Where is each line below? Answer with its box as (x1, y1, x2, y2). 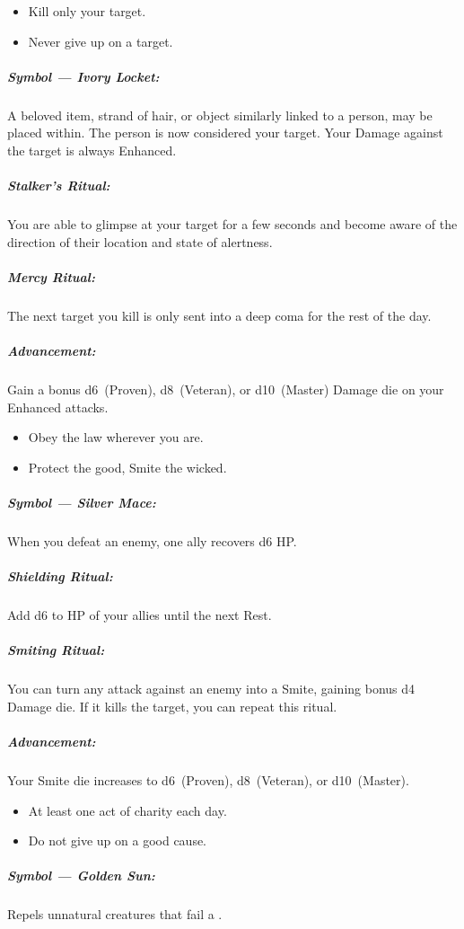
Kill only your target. (28, 2, 146, 20)
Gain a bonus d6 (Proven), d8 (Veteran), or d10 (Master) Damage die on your (7, 380, 444, 398)
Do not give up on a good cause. (28, 831, 207, 850)
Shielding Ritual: (7, 567, 113, 586)
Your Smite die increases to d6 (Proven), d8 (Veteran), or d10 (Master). (7, 771, 409, 789)
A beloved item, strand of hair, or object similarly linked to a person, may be (7, 105, 433, 124)
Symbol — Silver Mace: (7, 492, 156, 511)
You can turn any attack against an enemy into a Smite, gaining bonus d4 (7, 679, 416, 698)
